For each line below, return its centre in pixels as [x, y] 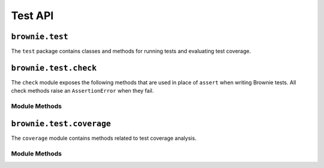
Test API [32, 16]
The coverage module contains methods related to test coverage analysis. [104, 138]
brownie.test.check [54, 68]
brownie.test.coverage [61, 123]
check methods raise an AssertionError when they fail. [82, 91]
